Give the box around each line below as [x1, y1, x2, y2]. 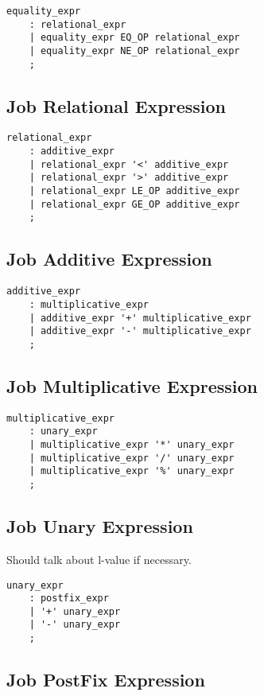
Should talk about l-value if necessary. [6, 550, 192, 567]
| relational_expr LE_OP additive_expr [29, 185, 240, 197]
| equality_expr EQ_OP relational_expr [29, 32, 240, 44]
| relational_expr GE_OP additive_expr [29, 198, 240, 210]
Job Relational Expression [6, 93, 227, 118]
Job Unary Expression [6, 514, 193, 539]
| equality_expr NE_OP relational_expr [29, 45, 240, 56]
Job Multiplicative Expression [6, 373, 258, 398]
